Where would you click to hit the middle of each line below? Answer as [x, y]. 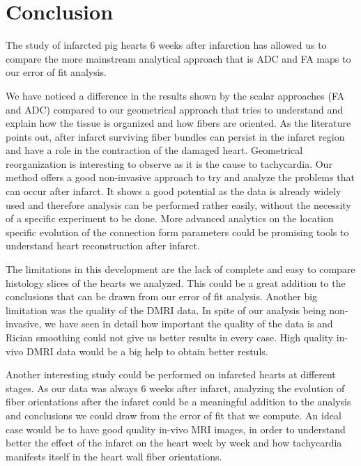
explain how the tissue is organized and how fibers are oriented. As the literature [178, 123]
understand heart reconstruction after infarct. [103, 246]
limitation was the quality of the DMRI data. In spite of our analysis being [166, 310]
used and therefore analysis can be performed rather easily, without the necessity [178, 204]
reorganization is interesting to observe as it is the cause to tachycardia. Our [169, 163]
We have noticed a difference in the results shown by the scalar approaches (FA [175, 95]
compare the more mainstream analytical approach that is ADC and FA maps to [178, 58]
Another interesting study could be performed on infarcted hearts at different [171, 374]
